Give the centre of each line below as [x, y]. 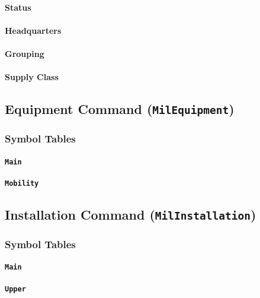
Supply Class [32, 77]
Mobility [22, 183]
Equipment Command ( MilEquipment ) [120, 109]
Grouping [25, 53]
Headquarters [33, 30]
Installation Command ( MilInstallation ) [131, 214]
